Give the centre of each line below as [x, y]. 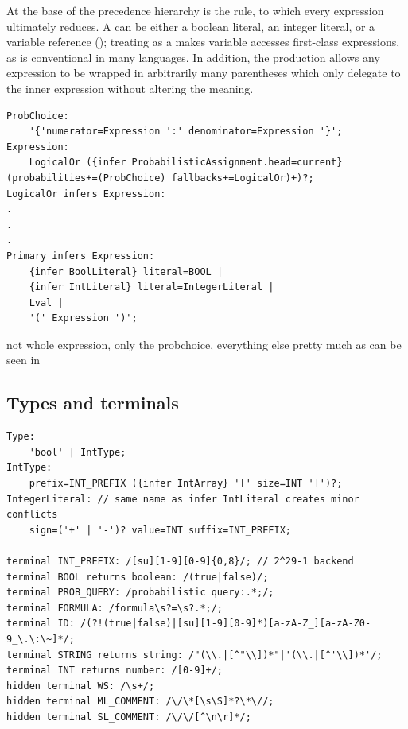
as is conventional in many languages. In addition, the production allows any [193, 57]
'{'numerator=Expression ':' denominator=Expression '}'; [186, 132]
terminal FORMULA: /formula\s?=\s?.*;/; [115, 608]
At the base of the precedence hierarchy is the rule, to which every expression [195, 10]
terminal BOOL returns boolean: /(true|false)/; [138, 577]
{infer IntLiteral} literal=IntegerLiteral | [152, 287]
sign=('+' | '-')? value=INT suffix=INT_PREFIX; [160, 530]
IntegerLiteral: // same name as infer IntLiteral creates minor [183, 499]
